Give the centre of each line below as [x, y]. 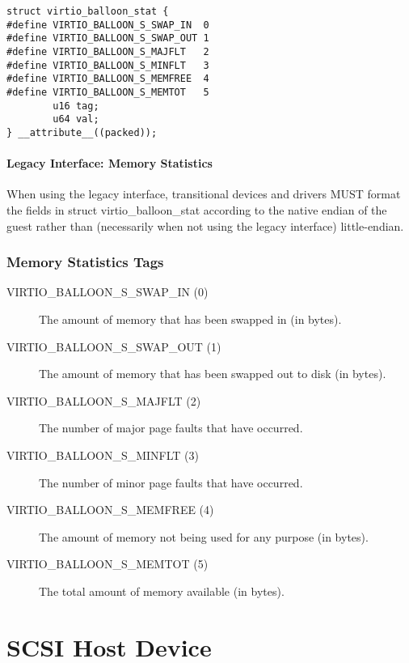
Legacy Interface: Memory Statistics [110, 163]
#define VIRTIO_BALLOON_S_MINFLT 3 [108, 65]
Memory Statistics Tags [85, 262]
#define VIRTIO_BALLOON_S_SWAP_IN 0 [108, 25]
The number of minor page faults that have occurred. [171, 482]
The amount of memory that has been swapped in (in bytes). [190, 319]
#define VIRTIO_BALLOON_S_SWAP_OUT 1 [108, 38]
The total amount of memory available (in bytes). [162, 591]
